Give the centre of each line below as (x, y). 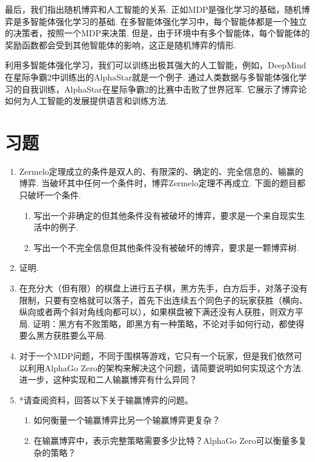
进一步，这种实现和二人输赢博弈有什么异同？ (108, 379)
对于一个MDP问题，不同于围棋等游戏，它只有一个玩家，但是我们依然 (156, 356)
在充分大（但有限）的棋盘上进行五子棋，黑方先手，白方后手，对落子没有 (163, 288)
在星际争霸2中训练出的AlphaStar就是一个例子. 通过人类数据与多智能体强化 (152, 76)
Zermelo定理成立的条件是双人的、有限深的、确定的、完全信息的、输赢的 (161, 171)
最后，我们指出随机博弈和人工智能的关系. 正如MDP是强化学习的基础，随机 (153, 9)
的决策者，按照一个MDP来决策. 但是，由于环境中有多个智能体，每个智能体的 (157, 33)
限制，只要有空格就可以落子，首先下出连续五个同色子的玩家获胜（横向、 (163, 300)
